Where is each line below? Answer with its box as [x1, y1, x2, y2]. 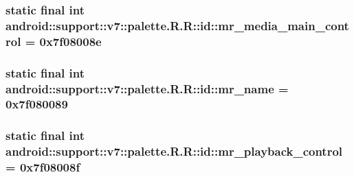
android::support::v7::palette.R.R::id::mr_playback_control [5, 143, 343, 160]
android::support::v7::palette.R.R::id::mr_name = [5, 80, 289, 97]
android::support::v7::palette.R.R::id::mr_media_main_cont [5, 16, 349, 34]
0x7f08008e [39, 32, 102, 49]
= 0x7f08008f [5, 158, 80, 176]
